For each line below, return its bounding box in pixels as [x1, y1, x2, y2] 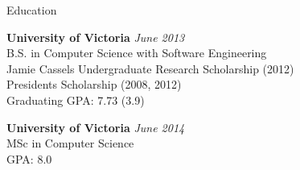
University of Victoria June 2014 [6, 118, 185, 135]
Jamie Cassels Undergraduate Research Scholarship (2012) [6, 60, 294, 77]
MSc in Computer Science [6, 135, 134, 151]
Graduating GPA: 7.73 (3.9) [6, 91, 145, 108]
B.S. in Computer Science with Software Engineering [6, 44, 267, 61]
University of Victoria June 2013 [6, 28, 185, 45]
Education [6, 2, 57, 18]
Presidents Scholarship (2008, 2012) [6, 76, 182, 93]
